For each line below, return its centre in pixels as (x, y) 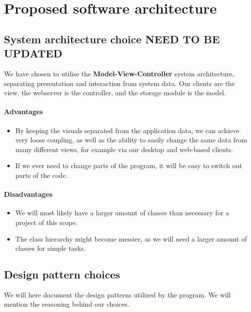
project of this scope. (46, 222)
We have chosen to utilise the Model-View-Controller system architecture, (119, 73)
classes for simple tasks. (50, 248)
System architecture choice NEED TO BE (112, 39)
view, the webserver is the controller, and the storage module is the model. (115, 93)
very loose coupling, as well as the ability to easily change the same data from (131, 140)
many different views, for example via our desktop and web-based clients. (124, 149)
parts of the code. (42, 175)
